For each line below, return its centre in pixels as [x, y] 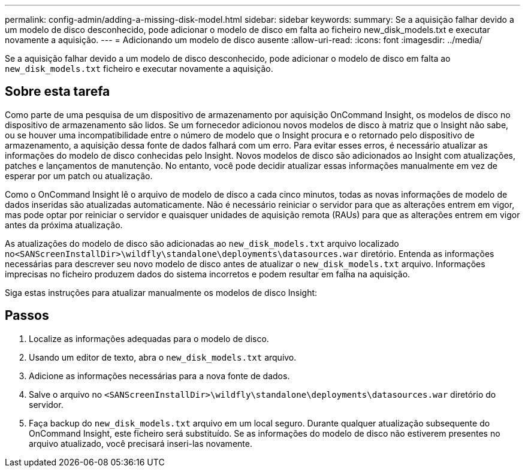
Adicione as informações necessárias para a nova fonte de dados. [159, 376]
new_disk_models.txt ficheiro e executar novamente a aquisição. [139, 69]
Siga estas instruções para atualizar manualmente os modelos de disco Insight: [161, 292]
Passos [27, 316]
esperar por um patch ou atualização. [79, 176]
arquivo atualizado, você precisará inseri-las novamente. [141, 443]
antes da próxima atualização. [64, 225]
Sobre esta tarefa [58, 92]
